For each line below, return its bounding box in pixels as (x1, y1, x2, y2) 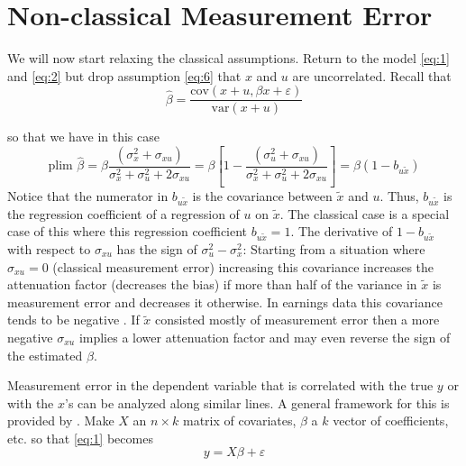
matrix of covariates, (182, 411, 297, 430)
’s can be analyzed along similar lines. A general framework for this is (65, 393, 450, 412)
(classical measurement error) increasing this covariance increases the (52, 257, 434, 276)
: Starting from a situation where (242, 239, 425, 258)
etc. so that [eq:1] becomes (7, 428, 153, 447)
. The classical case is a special (279, 204, 450, 223)
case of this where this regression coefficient (7, 222, 248, 241)
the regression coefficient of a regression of (7, 204, 240, 223)
